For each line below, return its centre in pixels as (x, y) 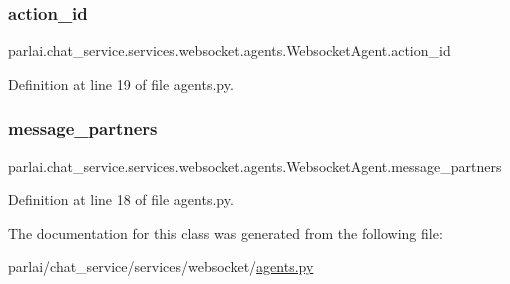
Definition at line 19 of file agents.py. (121, 83)
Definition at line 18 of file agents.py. (121, 199)
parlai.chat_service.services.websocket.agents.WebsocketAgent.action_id (229, 50)
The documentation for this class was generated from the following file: (225, 232)
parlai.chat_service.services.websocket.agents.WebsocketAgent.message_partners (255, 165)
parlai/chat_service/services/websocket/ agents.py (161, 266)
